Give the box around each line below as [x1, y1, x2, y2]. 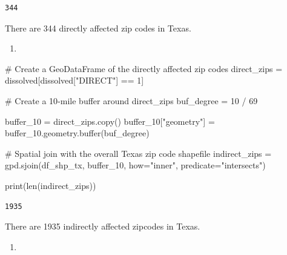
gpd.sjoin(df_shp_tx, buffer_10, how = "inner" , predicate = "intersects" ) [5, 159, 266, 171]
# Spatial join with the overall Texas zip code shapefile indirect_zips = [5, 147, 272, 159]
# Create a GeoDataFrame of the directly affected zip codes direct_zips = [5, 62, 283, 75]
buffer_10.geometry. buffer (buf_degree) [5, 127, 150, 139]
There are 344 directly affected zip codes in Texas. [5, 21, 191, 34]
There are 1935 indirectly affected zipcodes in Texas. [5, 220, 200, 233]
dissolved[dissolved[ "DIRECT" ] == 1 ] [5, 74, 144, 87]
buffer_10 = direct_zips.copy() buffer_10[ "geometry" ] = [5, 114, 215, 127]
